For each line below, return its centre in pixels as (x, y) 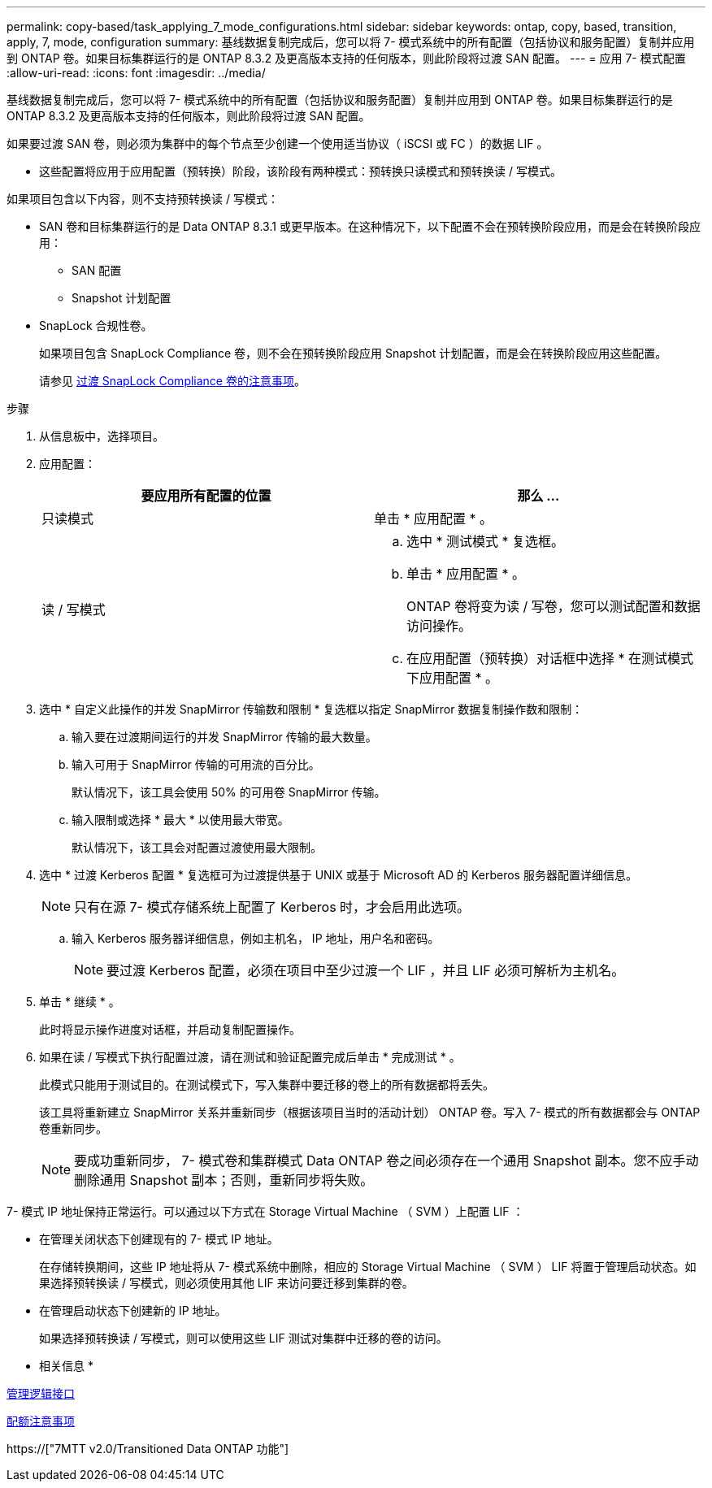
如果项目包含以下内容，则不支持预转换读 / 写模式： (143, 199)
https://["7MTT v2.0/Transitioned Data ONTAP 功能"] (148, 1449)
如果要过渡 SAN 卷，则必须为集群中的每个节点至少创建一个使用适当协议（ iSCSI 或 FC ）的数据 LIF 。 (278, 143)
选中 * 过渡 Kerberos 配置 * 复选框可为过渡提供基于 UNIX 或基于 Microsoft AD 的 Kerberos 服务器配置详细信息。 (338, 875)
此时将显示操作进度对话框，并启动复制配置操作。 (170, 1029)
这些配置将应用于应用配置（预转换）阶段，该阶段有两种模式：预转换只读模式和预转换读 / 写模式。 (300, 171)
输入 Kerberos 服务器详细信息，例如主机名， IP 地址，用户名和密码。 (256, 938)
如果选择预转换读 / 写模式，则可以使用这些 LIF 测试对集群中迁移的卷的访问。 (243, 1338)
